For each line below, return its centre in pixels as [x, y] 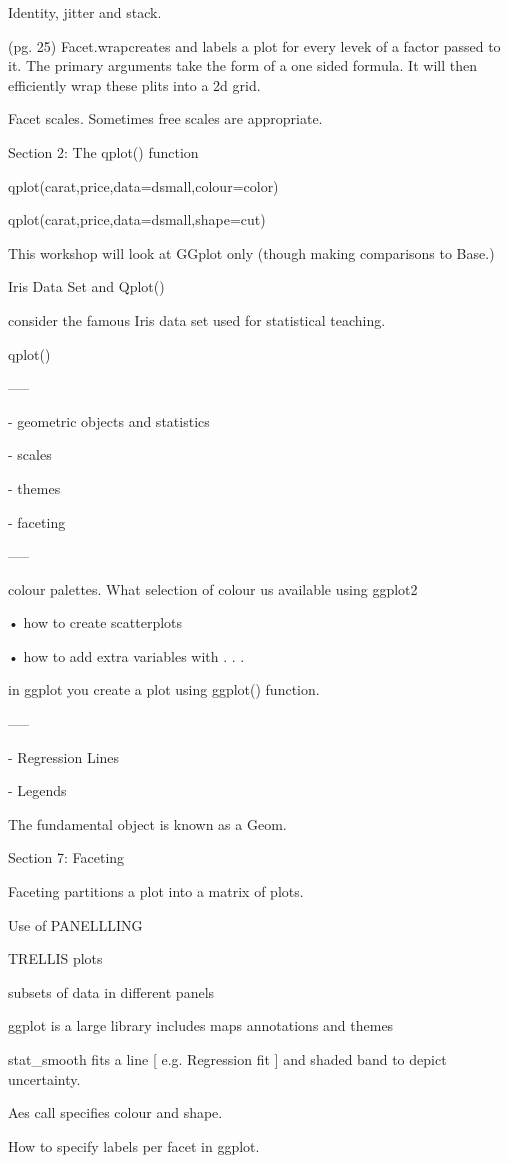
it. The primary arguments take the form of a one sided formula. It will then [242, 65]
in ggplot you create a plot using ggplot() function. [164, 689]
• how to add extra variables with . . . [126, 655]
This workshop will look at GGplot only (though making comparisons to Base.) [251, 252]
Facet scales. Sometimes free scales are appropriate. [165, 118]
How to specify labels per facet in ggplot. [134, 1145]
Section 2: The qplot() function [103, 151]
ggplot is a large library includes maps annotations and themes [201, 1025]
